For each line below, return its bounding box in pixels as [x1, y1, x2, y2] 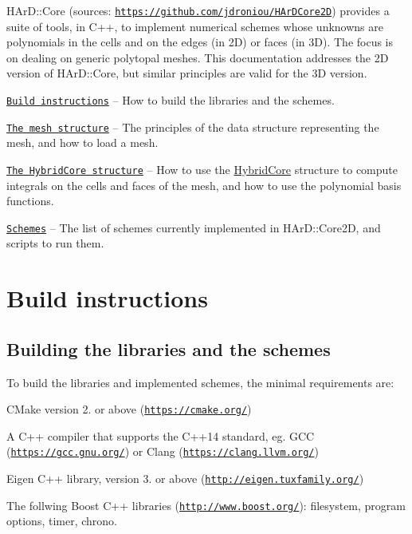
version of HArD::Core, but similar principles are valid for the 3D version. [6, 65, 367, 81]
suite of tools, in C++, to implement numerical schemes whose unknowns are [6, 18, 383, 34]
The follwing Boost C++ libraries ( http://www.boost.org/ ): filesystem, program [6, 496, 406, 513]
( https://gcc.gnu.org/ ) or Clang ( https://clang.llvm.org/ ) [6, 443, 319, 460]
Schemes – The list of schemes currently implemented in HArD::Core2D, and [6, 219, 381, 235]
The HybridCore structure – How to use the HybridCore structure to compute [6, 160, 398, 177]
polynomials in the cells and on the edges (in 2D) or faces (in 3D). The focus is [6, 34, 394, 50]
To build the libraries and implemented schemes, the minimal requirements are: [6, 374, 394, 390]
